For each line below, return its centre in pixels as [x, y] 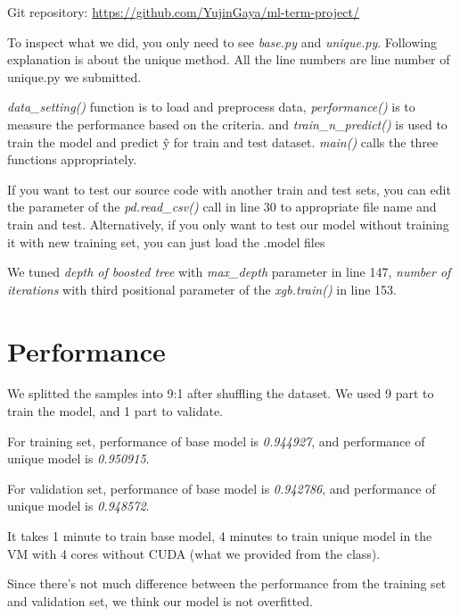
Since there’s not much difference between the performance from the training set [227, 583]
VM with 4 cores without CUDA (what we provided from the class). [194, 553]
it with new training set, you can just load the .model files [166, 241]
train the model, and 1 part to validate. [115, 411]
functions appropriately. [72, 159]
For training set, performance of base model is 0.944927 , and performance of [216, 441]
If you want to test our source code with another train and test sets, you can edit [229, 189]
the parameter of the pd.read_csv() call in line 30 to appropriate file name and [222, 207]
